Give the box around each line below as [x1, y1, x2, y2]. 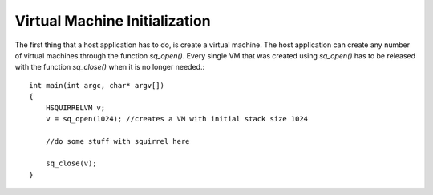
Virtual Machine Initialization [14, 12, 212, 30]
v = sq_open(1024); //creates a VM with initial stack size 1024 [45, 114, 309, 123]
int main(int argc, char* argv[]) [29, 81, 164, 90]
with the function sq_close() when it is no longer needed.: [14, 62, 204, 72]
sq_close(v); [45, 159, 97, 168]
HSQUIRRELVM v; [45, 103, 106, 112]
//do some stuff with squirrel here [45, 137, 190, 145]
